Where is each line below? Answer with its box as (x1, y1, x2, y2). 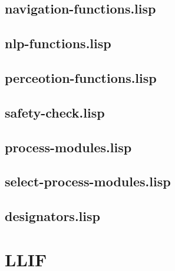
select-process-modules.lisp (5, 172, 171, 190)
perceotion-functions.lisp (5, 68, 157, 86)
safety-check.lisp (5, 103, 105, 121)
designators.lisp (5, 207, 100, 225)
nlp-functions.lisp (5, 34, 111, 52)
